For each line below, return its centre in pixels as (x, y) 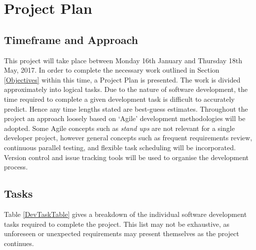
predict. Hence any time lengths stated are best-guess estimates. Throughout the (126, 108)
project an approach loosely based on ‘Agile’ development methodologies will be (125, 118)
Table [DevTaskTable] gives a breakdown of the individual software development (126, 214)
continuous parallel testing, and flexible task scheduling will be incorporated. (120, 147)
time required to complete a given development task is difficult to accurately (119, 99)
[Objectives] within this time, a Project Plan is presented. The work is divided (122, 79)
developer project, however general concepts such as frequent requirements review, (128, 138)
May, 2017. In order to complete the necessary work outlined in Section (112, 70)
